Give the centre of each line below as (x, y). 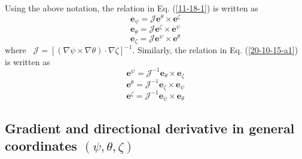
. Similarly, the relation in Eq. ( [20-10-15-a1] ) (215, 50)
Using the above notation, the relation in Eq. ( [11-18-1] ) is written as (132, 8)
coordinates (41, 146)
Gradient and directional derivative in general (150, 128)
